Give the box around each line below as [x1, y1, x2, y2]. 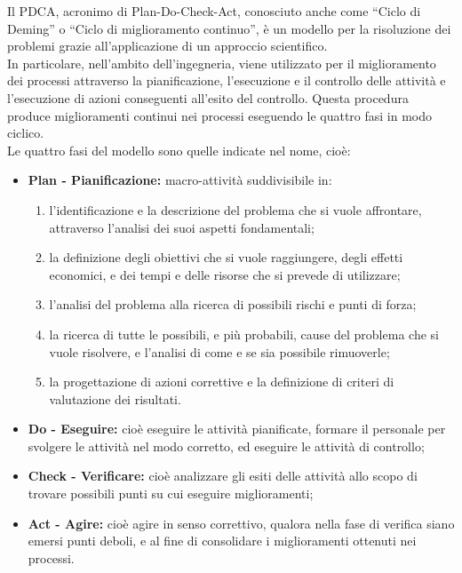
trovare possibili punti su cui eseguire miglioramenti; [28, 484, 314, 503]
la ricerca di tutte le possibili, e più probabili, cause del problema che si [49, 324, 439, 343]
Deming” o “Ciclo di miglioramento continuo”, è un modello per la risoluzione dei [7, 19, 451, 37]
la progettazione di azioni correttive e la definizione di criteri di [49, 372, 394, 391]
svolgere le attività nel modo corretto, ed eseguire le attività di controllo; [28, 436, 425, 455]
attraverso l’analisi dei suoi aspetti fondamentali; [49, 218, 315, 236]
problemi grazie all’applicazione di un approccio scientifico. [7, 36, 328, 55]
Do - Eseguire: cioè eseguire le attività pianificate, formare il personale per [28, 419, 446, 438]
